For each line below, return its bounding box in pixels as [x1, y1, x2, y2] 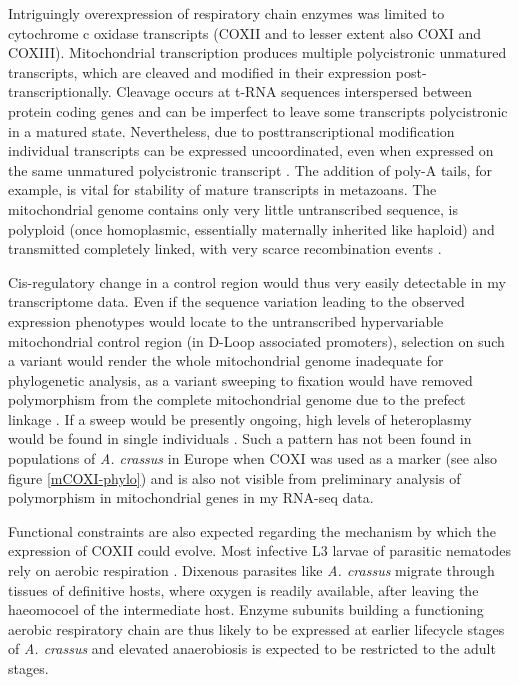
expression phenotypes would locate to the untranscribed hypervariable [8, 310, 444, 331]
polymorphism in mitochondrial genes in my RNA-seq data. [8, 487, 374, 508]
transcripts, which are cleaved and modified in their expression [8, 61, 392, 82]
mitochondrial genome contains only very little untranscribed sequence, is [8, 198, 459, 219]
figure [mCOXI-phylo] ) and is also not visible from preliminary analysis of [8, 467, 461, 488]
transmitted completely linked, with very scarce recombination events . [8, 238, 442, 259]
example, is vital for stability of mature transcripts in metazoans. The [8, 179, 437, 200]
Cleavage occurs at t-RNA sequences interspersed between [116, 81, 472, 102]
